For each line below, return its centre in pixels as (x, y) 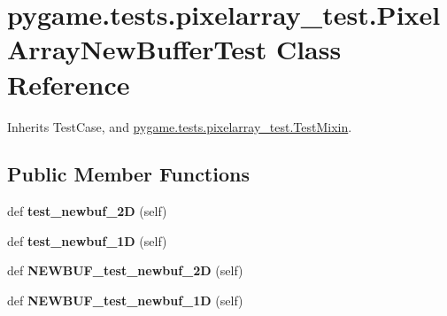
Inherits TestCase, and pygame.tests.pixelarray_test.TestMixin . (180, 126)
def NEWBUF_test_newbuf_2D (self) (125, 270)
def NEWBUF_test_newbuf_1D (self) (125, 301)
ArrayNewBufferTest (137, 49)
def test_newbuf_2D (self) (87, 211)
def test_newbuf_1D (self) (87, 240)
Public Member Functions (128, 174)
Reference (69, 84)
